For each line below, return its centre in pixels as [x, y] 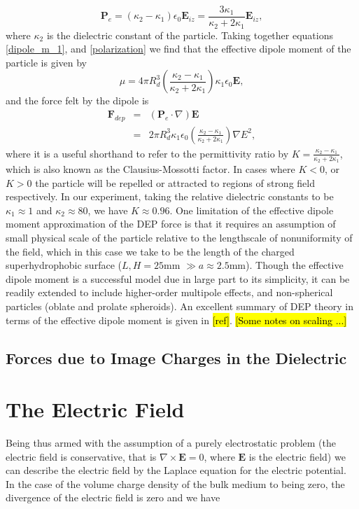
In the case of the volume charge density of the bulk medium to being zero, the [175, 483]
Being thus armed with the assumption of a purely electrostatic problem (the [171, 443]
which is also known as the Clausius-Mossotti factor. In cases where [150, 168]
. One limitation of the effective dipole [252, 210]
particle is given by [47, 62]
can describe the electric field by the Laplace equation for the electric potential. [176, 470]
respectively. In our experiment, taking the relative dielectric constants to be [170, 196]
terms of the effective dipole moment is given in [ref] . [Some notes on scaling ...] [176, 320]
